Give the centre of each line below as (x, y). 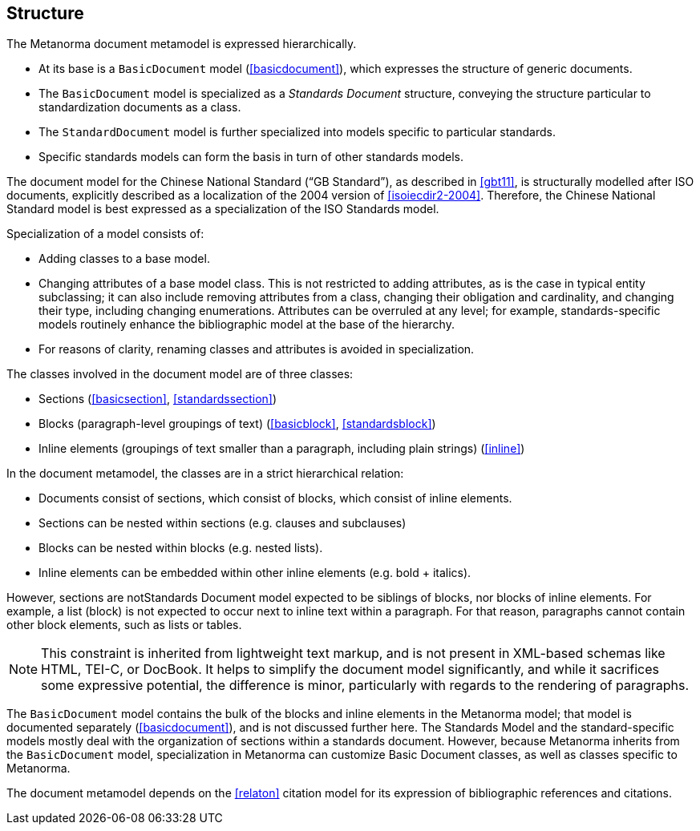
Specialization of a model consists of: (105, 234)
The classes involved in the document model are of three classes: (180, 374)
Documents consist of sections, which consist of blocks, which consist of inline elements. (275, 498)
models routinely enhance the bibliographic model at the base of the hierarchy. (247, 325)
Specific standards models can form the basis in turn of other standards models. (251, 157)
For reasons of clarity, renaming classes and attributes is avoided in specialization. (257, 349)
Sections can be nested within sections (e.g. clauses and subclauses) (223, 523)
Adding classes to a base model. (124, 259)
